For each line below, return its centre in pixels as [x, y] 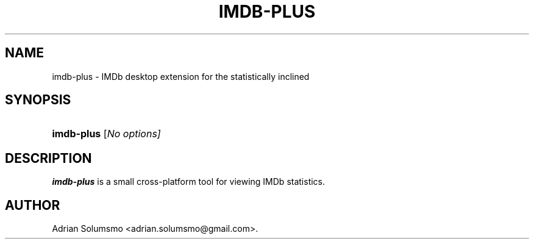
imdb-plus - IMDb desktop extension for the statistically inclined [181, 76]
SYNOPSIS [38, 100]
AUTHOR [33, 205]
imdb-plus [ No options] [106, 134]
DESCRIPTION [48, 158]
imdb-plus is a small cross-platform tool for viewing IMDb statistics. [189, 182]
